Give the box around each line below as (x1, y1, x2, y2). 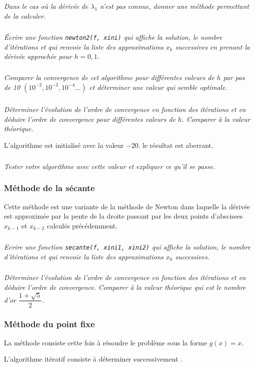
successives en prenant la (175, 41, 250, 52)
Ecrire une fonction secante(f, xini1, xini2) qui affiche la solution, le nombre (4, 241, 251, 252)
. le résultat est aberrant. (138, 140, 214, 150)
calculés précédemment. (47, 220, 117, 230)
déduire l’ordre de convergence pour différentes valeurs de (4, 113, 176, 124)
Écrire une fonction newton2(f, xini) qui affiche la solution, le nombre (4, 31, 223, 42)
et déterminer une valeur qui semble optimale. (89, 82, 227, 92)
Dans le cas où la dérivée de (4, 1, 88, 11)
